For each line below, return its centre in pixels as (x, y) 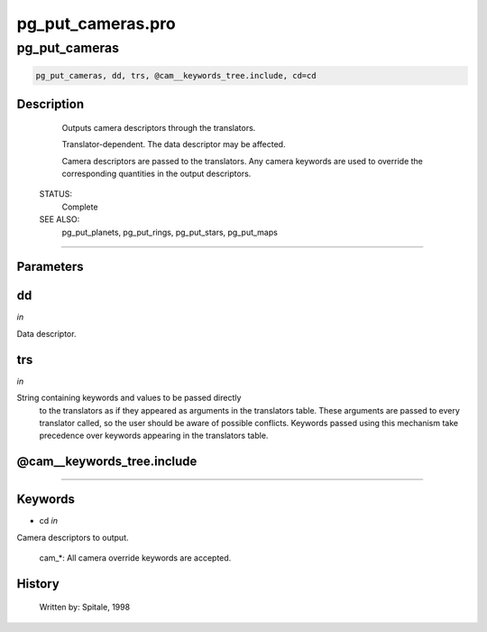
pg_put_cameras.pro (96, 23)
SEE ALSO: (60, 219)
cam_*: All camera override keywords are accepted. (135, 558)
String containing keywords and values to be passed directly (129, 398)
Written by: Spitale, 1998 (85, 607)
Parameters (50, 267)
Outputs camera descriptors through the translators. (159, 127)
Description (51, 104)
